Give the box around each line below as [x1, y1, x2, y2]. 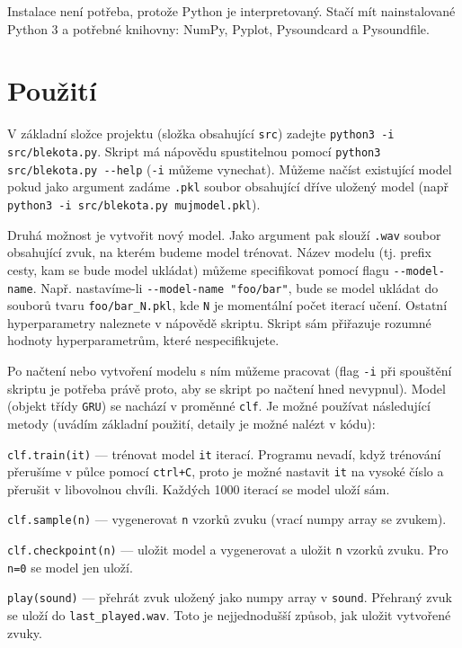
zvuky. [7, 623, 42, 642]
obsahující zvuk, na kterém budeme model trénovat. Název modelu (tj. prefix [7, 243, 431, 262]
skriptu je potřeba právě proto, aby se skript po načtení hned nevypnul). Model [7, 378, 446, 397]
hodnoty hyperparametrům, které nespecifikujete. [7, 331, 280, 350]
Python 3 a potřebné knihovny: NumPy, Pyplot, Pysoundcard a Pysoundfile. [7, 19, 430, 38]
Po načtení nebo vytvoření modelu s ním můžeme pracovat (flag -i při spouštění [7, 361, 452, 379]
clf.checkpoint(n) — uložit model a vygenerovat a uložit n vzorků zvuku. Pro [7, 540, 449, 559]
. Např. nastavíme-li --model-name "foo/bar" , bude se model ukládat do [32, 278, 439, 297]
